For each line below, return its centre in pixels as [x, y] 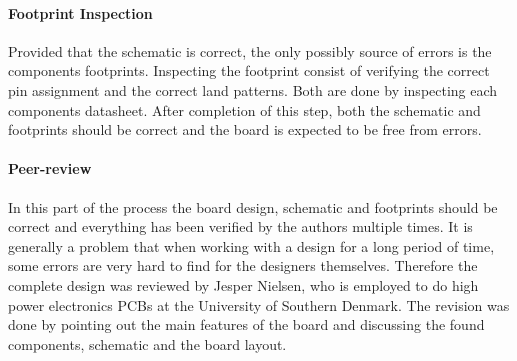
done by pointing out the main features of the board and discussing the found [246, 324]
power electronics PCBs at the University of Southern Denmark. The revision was [259, 304]
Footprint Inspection [80, 12]
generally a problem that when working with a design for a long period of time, [251, 245]
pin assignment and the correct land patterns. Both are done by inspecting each [253, 89]
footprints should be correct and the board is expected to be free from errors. [245, 129]
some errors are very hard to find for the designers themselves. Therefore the [243, 265]
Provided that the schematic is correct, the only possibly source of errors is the [250, 50]
